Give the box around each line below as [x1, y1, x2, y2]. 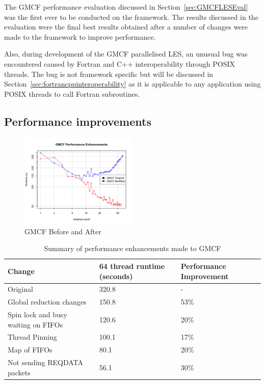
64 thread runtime [99, 260, 165, 271]
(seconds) [99, 270, 133, 281]
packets [8, 367, 31, 377]
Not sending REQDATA [8, 357, 84, 368]
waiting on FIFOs [8, 319, 63, 330]
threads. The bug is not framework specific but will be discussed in [4, 68, 214, 79]
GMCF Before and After [24, 226, 101, 236]
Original [8, 284, 33, 294]
